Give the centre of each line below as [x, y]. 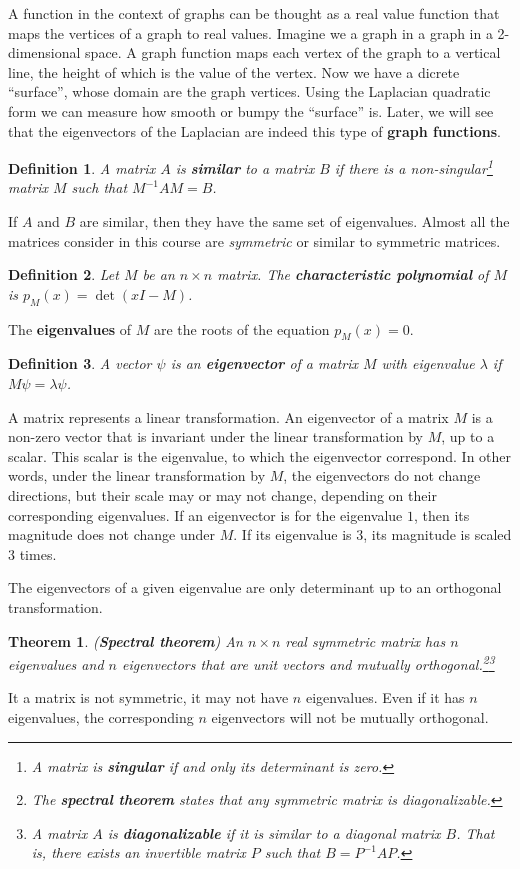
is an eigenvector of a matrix [264, 363]
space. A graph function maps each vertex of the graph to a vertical [293, 52]
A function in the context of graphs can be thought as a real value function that [254, 13]
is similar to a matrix [245, 167]
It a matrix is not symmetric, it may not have [148, 697]
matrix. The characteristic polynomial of [353, 274]
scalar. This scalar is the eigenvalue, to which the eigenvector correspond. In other [260, 455]
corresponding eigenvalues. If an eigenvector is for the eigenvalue [205, 514]
